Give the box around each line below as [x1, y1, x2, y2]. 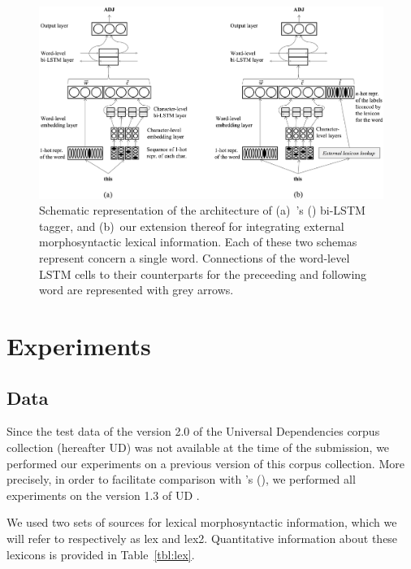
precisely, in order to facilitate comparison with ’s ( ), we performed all [6, 471, 356, 488]
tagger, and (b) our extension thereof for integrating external [39, 217, 344, 234]
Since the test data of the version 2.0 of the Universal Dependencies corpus [6, 423, 380, 440]
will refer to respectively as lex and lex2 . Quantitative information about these [6, 529, 398, 546]
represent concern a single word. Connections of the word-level [39, 250, 350, 267]
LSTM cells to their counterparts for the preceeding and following [39, 265, 367, 282]
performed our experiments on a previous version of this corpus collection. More [6, 454, 405, 471]
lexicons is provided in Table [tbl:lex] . [6, 545, 195, 562]
